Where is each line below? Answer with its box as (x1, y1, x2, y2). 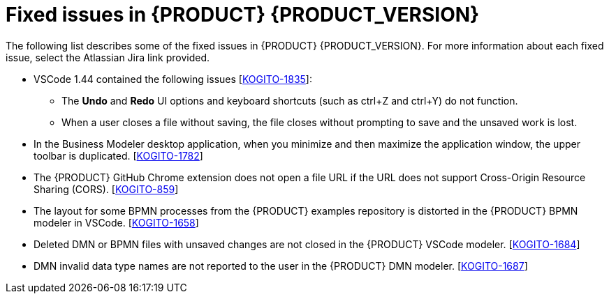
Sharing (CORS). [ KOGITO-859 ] (34, 183, 179, 195)
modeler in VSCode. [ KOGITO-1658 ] (34, 216, 199, 229)
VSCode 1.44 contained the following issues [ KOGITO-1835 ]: (34, 72, 312, 85)
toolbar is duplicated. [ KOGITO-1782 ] (34, 149, 203, 162)
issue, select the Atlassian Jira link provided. (6, 51, 210, 63)
